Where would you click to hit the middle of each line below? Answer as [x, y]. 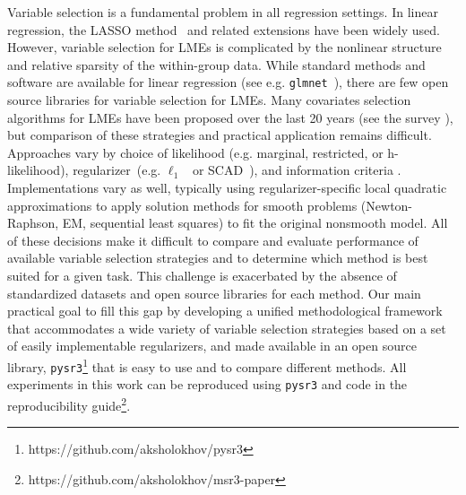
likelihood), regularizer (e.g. [84, 170]
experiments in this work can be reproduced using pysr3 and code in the [207, 384]
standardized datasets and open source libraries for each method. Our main [214, 293]
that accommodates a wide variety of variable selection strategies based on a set [227, 328]
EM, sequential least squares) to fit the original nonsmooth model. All [255, 223]
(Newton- [387, 205]
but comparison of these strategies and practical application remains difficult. [220, 135]
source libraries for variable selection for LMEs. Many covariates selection [209, 100]
